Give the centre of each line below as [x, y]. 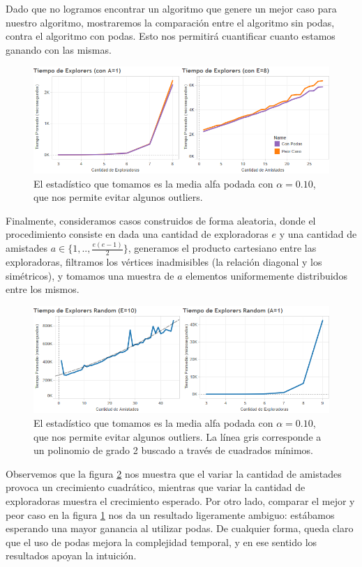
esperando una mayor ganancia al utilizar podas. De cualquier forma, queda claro [180, 528]
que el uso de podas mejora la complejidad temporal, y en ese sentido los [161, 542]
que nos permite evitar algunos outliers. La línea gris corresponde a [178, 436]
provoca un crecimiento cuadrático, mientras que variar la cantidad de [156, 487]
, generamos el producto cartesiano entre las [222, 248]
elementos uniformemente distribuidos [266, 275]
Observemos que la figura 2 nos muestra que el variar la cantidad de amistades [174, 473]
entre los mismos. [43, 289]
